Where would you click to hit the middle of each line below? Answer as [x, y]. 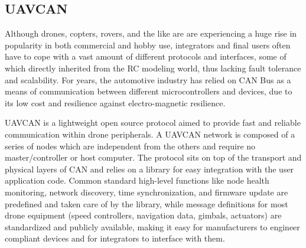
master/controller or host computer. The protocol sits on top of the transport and [153, 157]
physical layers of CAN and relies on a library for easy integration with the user [149, 169]
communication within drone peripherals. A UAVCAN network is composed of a [150, 134]
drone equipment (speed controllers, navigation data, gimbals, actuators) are [143, 215]
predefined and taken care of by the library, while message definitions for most [147, 203]
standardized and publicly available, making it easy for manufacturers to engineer [152, 226]
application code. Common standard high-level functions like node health [137, 180]
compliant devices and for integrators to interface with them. [115, 238]
